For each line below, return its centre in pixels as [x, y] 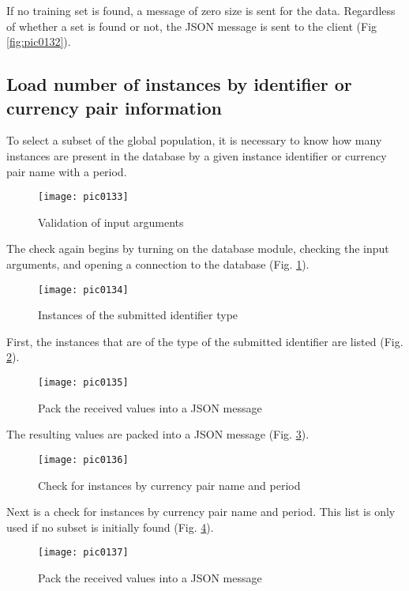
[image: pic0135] [83, 383]
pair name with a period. [67, 171]
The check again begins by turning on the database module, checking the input [198, 248]
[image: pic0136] [83, 459]
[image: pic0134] [83, 290]
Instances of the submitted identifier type [138, 315]
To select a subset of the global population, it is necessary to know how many [194, 140]
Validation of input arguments [111, 222]
